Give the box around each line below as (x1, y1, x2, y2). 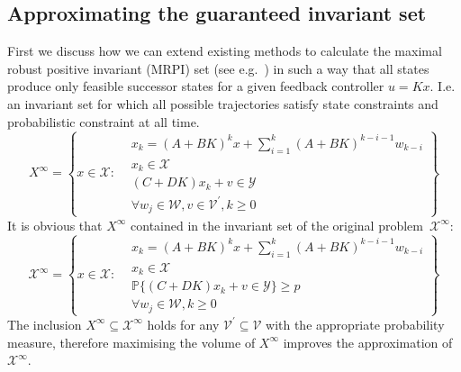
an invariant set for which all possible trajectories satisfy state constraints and (7, 94, 438, 113)
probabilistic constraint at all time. (7, 112, 200, 131)
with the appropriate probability (266, 314, 445, 333)
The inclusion (7, 314, 82, 333)
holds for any (147, 314, 220, 333)
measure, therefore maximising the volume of (7, 332, 256, 351)
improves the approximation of (283, 332, 453, 351)
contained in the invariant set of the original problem (131, 215, 423, 234)
